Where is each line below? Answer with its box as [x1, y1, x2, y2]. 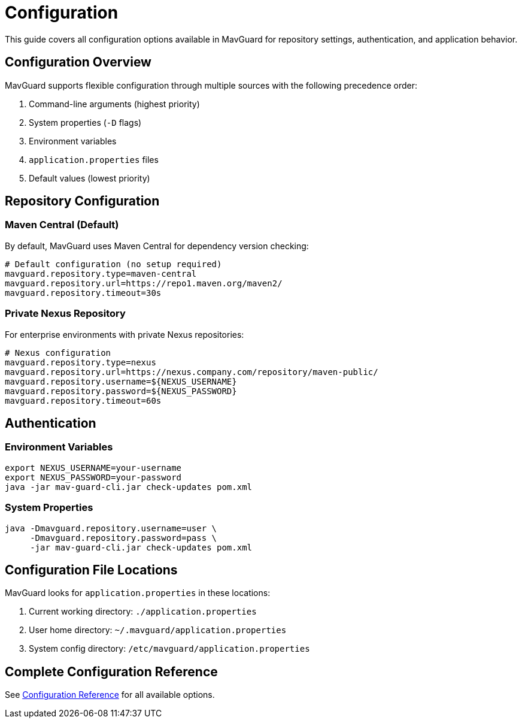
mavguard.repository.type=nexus [5, 357, 156, 367]
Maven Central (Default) [5, 219, 119, 231]
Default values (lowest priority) [29, 173, 150, 183]
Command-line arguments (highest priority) [29, 98, 200, 109]
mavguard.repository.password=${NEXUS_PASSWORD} [5, 386, 237, 396]
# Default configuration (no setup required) [5, 259, 222, 269]
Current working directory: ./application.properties [29, 606, 257, 617]
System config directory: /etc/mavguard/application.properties [29, 643, 310, 654]
